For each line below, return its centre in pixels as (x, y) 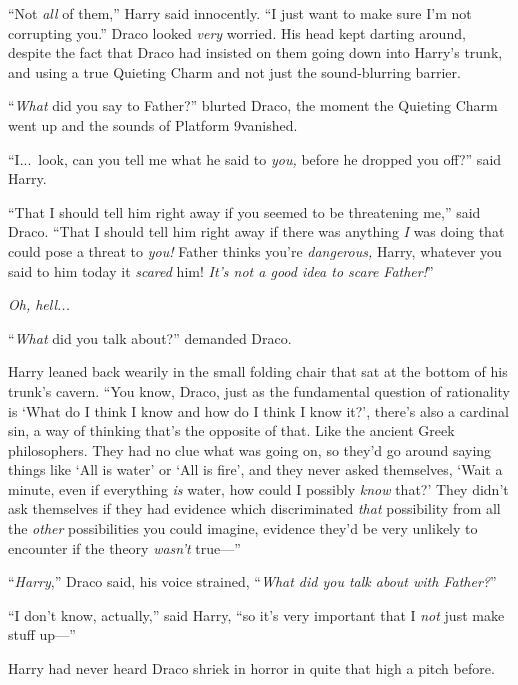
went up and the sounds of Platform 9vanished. (153, 124)
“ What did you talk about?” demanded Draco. (150, 337)
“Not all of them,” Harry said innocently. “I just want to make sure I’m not (240, 13)
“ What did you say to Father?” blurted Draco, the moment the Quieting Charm (253, 105)
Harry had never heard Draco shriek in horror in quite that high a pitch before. (251, 668)
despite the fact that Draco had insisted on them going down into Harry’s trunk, (255, 52)
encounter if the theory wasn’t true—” (124, 547)
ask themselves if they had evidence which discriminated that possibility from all (254, 508)
